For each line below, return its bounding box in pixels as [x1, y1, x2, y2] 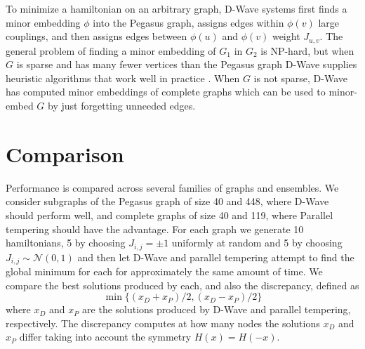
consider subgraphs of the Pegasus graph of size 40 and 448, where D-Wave [6, 194, 329, 209]
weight [272, 29, 300, 44]
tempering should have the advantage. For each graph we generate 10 [6, 221, 304, 236]
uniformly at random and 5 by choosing [171, 235, 343, 250]
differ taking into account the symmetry [19, 329, 192, 344]
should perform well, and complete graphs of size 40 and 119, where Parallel [6, 207, 333, 222]
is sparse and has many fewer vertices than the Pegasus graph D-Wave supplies [16, 57, 357, 72]
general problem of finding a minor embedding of [6, 43, 216, 58]
